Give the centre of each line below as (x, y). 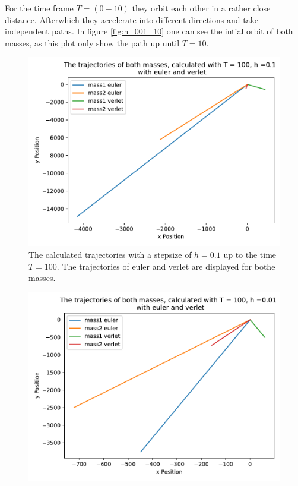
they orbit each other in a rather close (201, 8)
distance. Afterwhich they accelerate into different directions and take (131, 19)
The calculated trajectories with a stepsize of (110, 254)
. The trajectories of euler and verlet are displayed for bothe (166, 266)
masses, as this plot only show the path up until (92, 42)
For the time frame (39, 8)
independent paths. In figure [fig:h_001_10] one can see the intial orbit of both (149, 31)
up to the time (250, 254)
